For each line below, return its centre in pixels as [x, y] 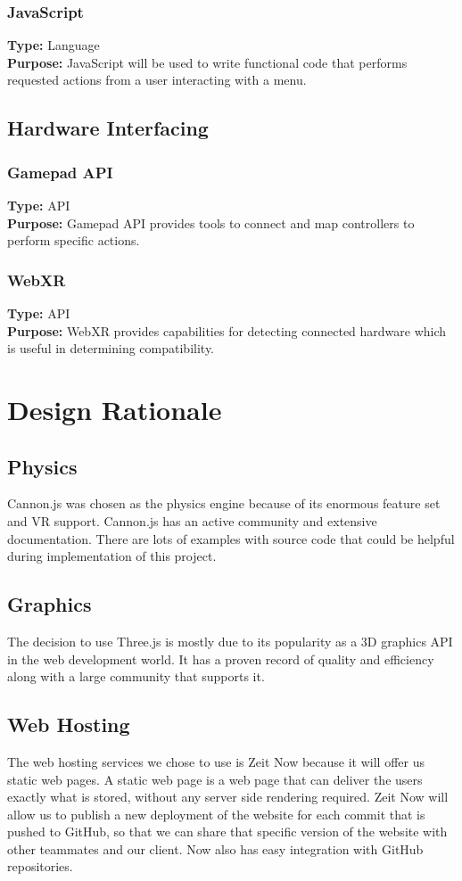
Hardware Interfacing [108, 128]
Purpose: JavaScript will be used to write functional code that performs [207, 62]
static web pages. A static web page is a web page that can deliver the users [215, 779]
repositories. [40, 866]
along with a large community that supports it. [136, 676]
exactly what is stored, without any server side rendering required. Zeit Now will [228, 797]
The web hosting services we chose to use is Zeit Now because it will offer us [216, 761]
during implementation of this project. [112, 556]
